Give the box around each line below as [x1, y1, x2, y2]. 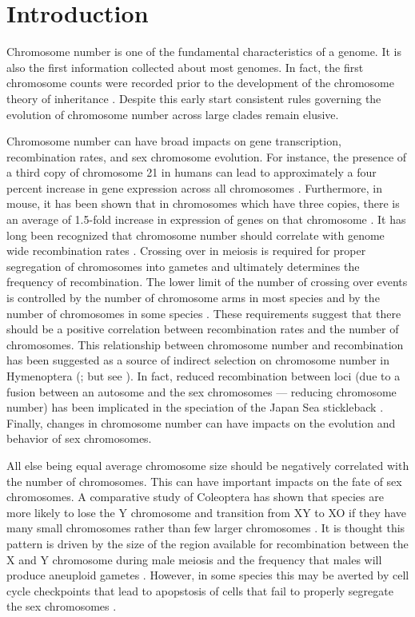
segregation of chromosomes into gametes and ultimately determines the [6, 257, 360, 274]
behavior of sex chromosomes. [6, 430, 152, 447]
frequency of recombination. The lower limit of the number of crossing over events [6, 273, 408, 290]
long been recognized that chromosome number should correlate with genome [6, 226, 385, 243]
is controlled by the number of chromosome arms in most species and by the [6, 289, 380, 306]
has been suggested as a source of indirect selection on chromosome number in [6, 352, 389, 368]
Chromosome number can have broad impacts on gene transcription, [6, 133, 341, 149]
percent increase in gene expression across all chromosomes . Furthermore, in [6, 179, 383, 196]
